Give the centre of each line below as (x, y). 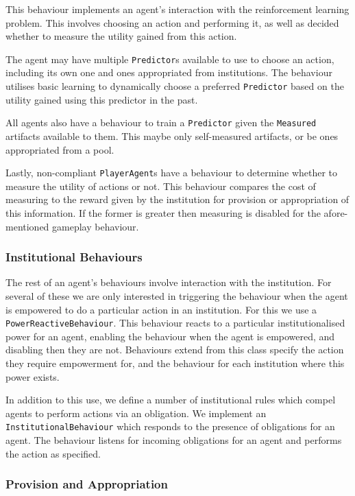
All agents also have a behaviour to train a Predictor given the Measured (161, 122)
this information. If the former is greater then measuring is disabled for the (163, 212)
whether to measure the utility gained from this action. (121, 36)
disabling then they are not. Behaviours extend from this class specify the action (175, 350)
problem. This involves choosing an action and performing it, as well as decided (172, 22)
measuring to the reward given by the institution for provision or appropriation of (177, 199)
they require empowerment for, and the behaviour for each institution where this (175, 363)
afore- (336, 212)
